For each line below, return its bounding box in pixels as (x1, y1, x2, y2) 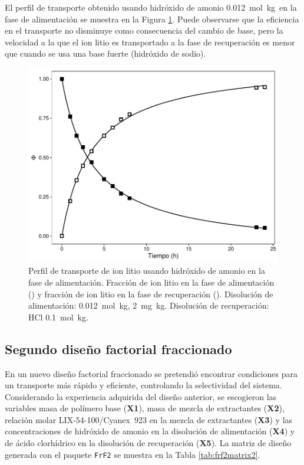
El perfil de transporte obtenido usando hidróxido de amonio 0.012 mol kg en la (5, 1, 297, 13)
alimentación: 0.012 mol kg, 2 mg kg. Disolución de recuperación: (28, 299, 269, 312)
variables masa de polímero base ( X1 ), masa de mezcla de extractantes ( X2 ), (5, 402, 285, 414)
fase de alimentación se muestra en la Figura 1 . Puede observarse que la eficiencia (5, 12, 299, 25)
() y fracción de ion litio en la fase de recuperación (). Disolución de (28, 287, 273, 300)
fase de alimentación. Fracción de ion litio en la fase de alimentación (28, 276, 275, 288)
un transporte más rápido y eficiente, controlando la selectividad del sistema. (5, 379, 282, 391)
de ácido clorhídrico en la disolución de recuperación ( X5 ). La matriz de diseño (5, 437, 292, 449)
